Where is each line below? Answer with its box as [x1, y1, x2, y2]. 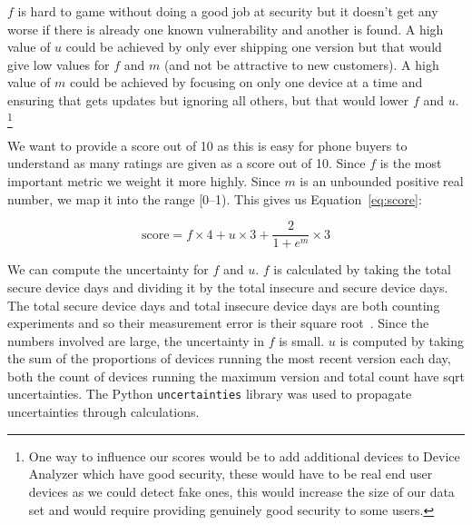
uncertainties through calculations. [7, 402, 200, 421]
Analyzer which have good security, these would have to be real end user [28, 464, 433, 483]
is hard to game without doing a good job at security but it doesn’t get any [17, 2, 438, 20]
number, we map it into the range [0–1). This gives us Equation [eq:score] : [7, 189, 422, 208]
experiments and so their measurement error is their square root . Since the [7, 313, 429, 332]
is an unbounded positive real [300, 172, 464, 191]
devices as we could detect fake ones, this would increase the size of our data [28, 481, 455, 500]
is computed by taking [339, 331, 465, 350]
